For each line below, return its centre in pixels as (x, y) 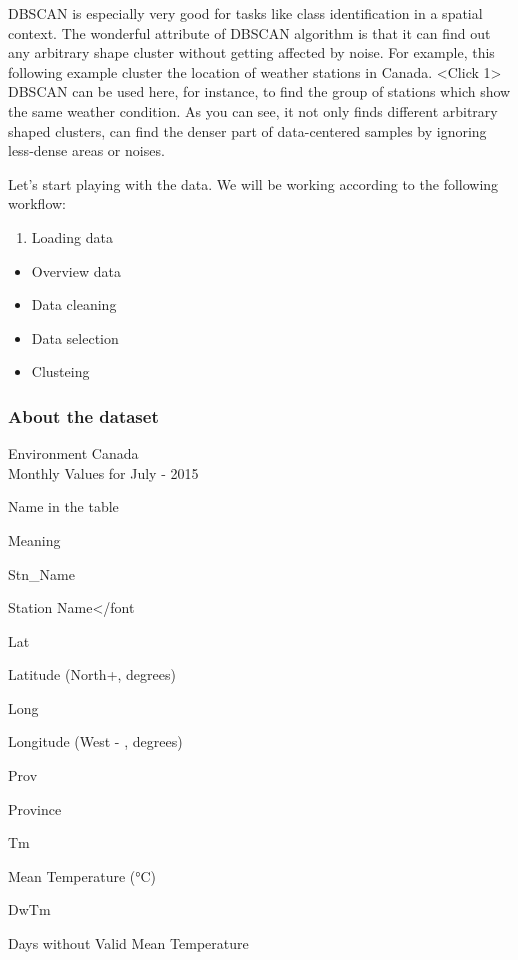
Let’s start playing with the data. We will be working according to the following (253, 183)
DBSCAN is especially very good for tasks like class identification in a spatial (245, 13)
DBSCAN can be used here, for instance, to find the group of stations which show (259, 91)
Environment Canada (73, 453)
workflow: (37, 203)
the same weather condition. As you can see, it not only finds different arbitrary (253, 110)
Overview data (76, 270)
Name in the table (63, 506)
